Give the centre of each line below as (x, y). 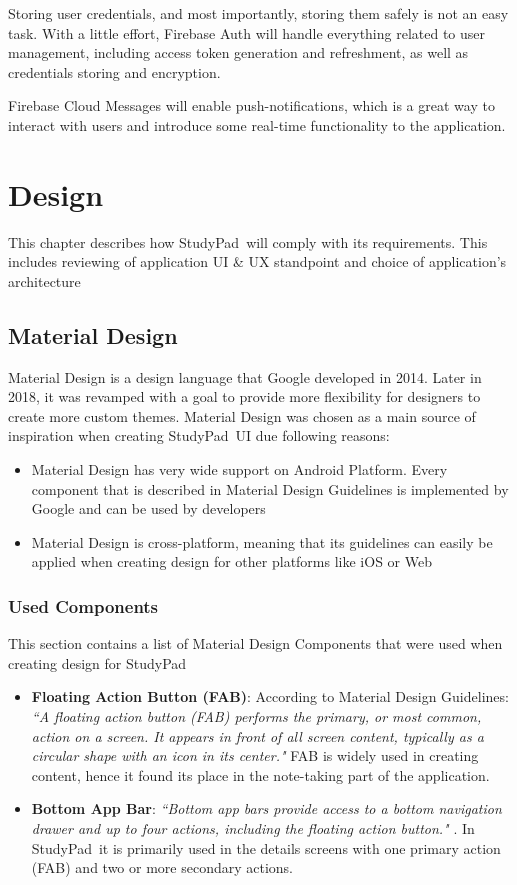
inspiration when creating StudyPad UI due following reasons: (199, 435)
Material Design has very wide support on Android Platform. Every (239, 469)
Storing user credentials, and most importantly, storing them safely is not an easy (258, 13)
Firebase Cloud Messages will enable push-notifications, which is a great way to (251, 105)
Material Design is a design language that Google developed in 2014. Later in (245, 376)
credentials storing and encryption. (114, 71)
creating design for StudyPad (97, 662)
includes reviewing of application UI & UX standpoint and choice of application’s (257, 261)
